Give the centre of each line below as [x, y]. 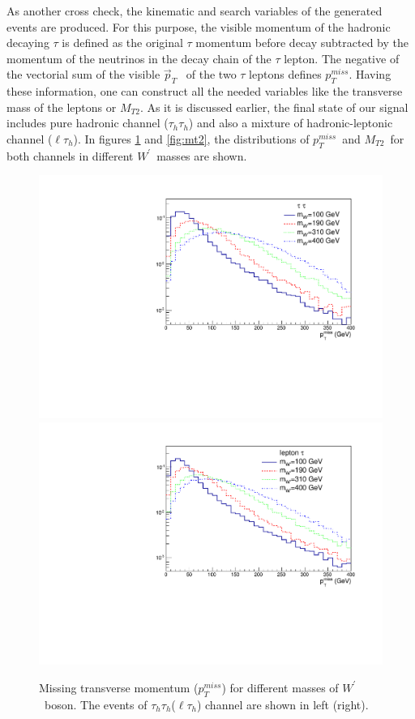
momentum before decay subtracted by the [302, 43]
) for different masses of [280, 687]
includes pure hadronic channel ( [88, 123]
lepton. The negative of [342, 58]
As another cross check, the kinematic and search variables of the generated [195, 11]
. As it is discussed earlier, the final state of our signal [274, 107]
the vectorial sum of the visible [83, 74]
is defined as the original [122, 43]
